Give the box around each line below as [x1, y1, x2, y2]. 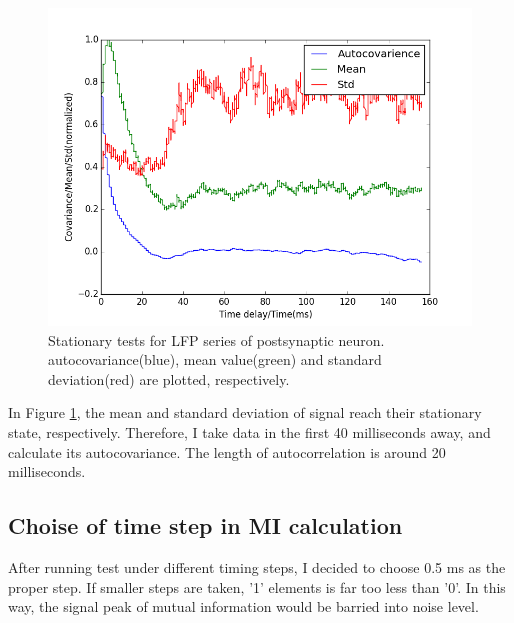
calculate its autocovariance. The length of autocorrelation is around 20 [8, 441, 446, 462]
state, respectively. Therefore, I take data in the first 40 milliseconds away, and [8, 421, 491, 442]
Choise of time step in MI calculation [8, 510, 403, 541]
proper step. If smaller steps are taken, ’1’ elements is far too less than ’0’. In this [8, 576, 506, 597]
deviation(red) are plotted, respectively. [48, 368, 290, 389]
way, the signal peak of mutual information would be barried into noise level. [8, 596, 479, 617]
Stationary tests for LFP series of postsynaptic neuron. [48, 329, 385, 350]
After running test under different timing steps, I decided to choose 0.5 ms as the [8, 556, 506, 577]
